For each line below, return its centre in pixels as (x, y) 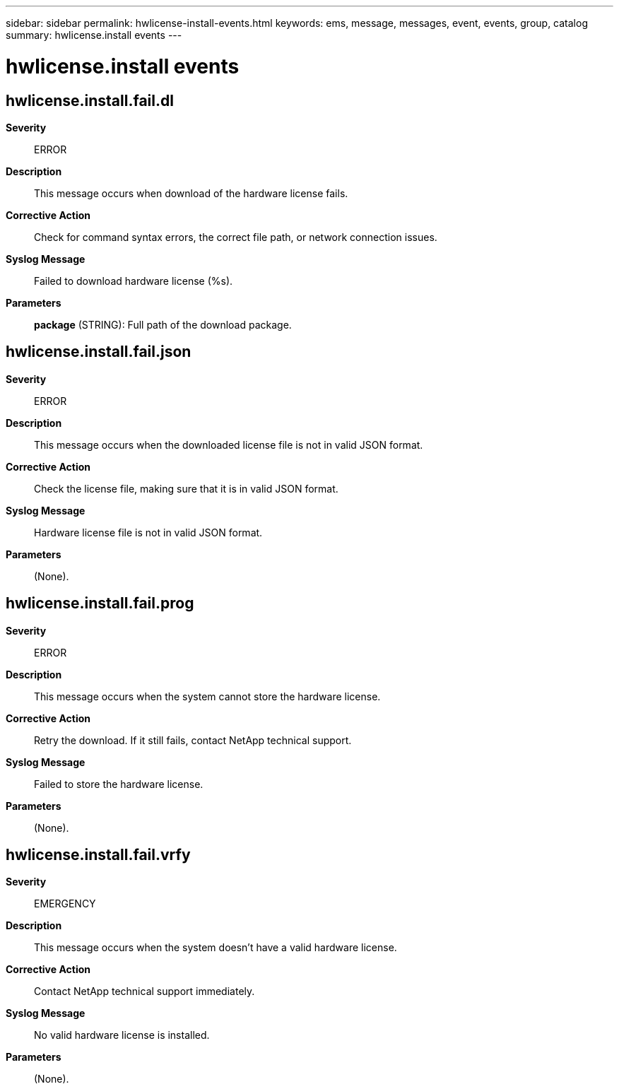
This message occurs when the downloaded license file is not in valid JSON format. (229, 445)
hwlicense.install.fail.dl (90, 100)
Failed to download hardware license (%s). (134, 281)
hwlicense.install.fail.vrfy (98, 855)
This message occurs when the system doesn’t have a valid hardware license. (216, 948)
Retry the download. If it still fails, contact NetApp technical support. (193, 740)
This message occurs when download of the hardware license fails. (191, 193)
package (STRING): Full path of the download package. (163, 324)
